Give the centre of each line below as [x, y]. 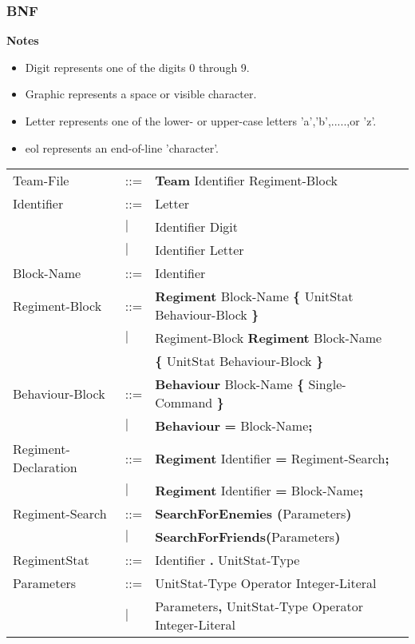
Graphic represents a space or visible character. [141, 94]
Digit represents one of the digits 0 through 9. [137, 67]
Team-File [41, 181]
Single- [327, 384]
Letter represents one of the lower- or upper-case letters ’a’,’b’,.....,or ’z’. [201, 121]
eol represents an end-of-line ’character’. [122, 147]
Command [184, 403]
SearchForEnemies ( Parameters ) [253, 514]
